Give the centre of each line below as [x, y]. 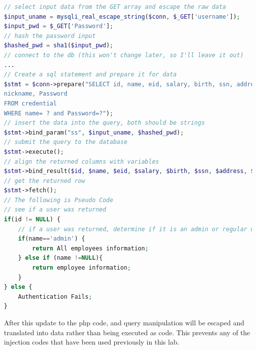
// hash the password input [50, 36]
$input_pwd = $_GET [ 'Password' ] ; [59, 26]
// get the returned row [45, 181]
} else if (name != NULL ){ [60, 258]
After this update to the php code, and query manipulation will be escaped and [124, 322]
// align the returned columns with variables [81, 161]
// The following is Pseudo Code [59, 200]
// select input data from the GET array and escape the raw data [115, 7]
